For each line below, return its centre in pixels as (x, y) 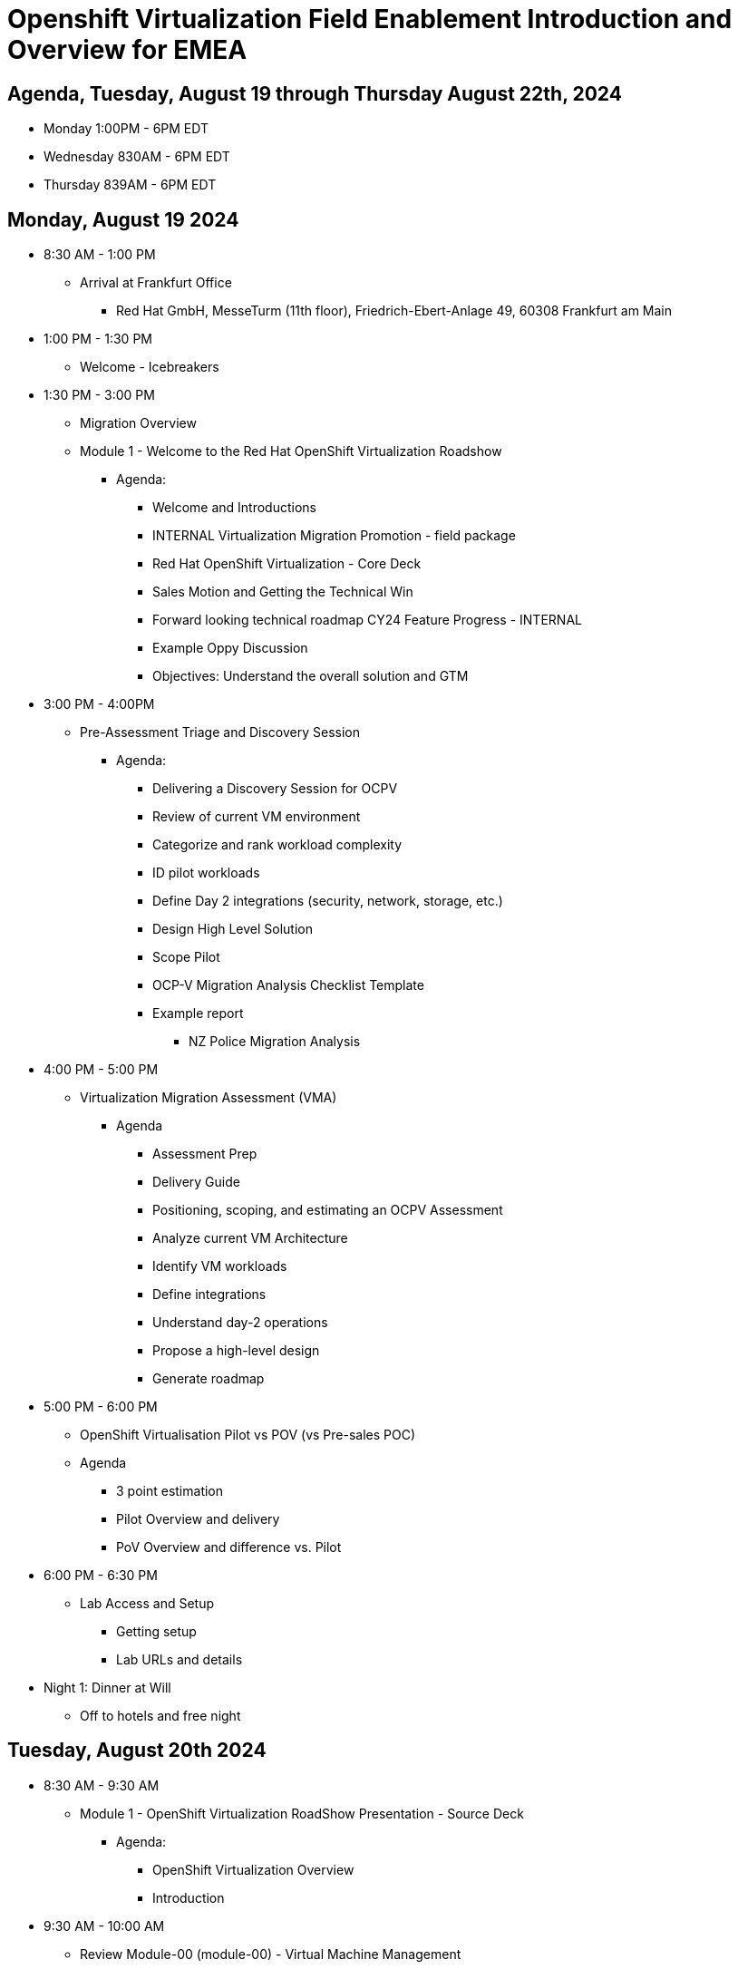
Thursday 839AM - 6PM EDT (130, 185)
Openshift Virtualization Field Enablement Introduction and (370, 19)
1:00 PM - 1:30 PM (98, 339)
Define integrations (209, 1295)
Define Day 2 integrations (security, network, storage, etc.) (328, 901)
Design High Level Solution (233, 929)
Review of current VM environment (257, 817)
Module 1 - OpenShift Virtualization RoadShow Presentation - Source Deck (302, 1813)
